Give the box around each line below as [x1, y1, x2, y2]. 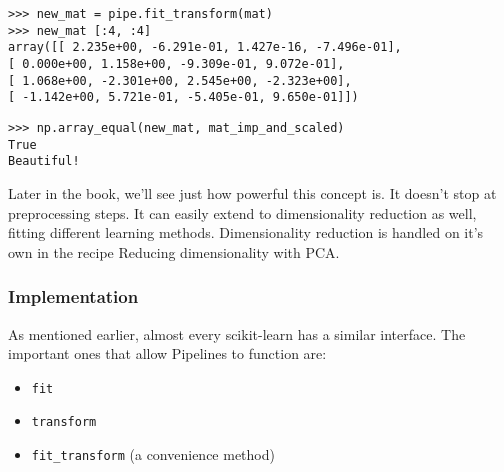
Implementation [8, 284, 139, 309]
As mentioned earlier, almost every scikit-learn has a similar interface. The [8, 323, 466, 344]
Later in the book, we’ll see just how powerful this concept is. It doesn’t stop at [8, 182, 497, 203]
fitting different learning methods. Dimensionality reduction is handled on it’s [8, 222, 484, 243]
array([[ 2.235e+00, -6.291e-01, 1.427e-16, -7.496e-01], [8, 40, 402, 55]
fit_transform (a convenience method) [31, 444, 275, 464]
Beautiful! [8, 154, 80, 169]
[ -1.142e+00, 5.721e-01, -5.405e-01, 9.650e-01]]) [8, 90, 359, 105]
